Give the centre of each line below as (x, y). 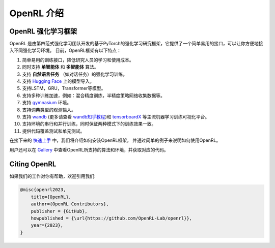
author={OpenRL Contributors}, (70, 204)
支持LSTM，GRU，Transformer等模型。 (64, 88)
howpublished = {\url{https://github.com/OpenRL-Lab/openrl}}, (112, 218)
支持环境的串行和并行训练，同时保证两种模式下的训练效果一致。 (89, 124)
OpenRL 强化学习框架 (43, 31)
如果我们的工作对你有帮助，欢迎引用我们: (53, 176)
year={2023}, (47, 225)
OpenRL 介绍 (37, 13)
